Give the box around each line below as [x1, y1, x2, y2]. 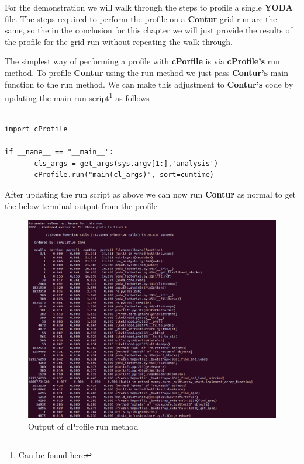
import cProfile [5, 125, 68, 133]
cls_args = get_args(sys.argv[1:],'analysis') [34, 159, 219, 168]
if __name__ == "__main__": [5, 148, 114, 157]
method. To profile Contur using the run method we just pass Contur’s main [5, 66, 289, 78]
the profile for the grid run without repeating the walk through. [5, 35, 233, 47]
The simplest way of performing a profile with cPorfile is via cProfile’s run [5, 55, 280, 67]
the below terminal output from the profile [5, 199, 158, 212]
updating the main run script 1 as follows [5, 90, 150, 103]
